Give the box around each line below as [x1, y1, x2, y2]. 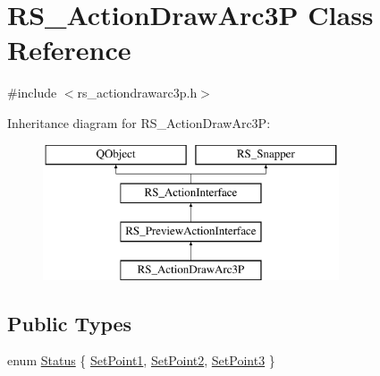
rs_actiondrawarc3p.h [77, 83, 198, 102]
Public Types [7, 309, 132, 337]
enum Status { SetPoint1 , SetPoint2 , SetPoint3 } [7, 351, 275, 370]
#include [7, 83, 57, 102]
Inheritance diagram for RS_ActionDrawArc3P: [7, 113, 271, 132]
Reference [7, 31, 131, 68]
